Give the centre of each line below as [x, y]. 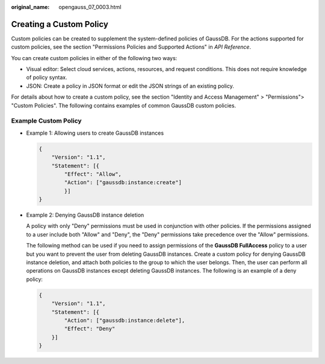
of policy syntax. [47, 78]
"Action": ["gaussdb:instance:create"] [123, 183]
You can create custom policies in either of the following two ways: [94, 58]
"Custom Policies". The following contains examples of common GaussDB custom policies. [124, 105]
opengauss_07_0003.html [90, 7]
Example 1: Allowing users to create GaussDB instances [95, 133]
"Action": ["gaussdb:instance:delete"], [125, 320]
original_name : [30, 7]
